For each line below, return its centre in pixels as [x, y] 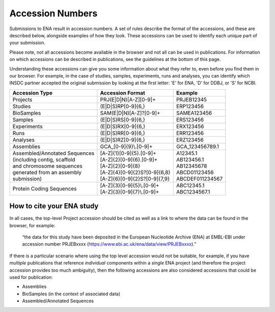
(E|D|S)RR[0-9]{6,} [122, 133]
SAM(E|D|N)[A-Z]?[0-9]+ [130, 113]
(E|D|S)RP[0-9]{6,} [122, 106]
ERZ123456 [190, 139]
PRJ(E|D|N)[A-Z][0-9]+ [128, 100]
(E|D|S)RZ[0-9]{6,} [122, 139]
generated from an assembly [47, 172]
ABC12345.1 [190, 185]
